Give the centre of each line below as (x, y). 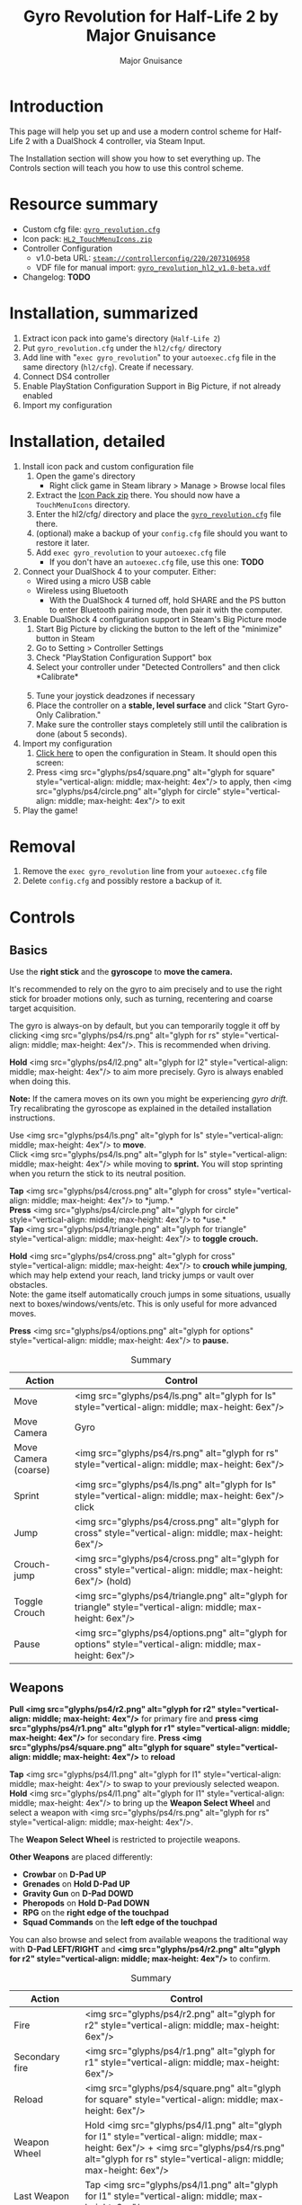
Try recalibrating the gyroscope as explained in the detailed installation (141, 1109)
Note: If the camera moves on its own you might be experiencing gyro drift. (149, 1099)
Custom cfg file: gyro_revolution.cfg (91, 229)
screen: (50, 763)
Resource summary (84, 204)
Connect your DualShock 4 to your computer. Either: (119, 571)
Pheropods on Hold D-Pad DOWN (86, 1903)
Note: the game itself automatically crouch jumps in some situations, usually (150, 1294)
